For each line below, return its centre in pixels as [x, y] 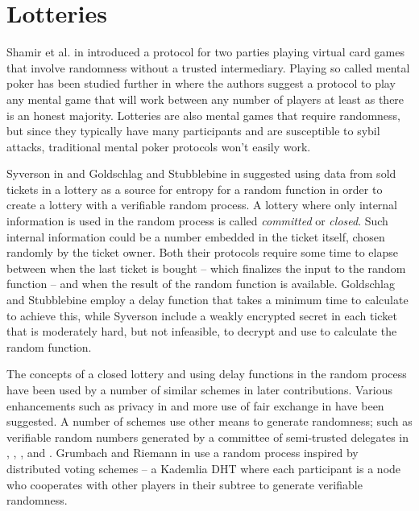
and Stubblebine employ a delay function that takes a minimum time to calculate [207, 300]
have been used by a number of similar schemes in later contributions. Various [199, 389]
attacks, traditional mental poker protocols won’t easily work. [159, 146]
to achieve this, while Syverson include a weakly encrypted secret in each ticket [202, 315]
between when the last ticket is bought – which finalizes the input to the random [206, 268]
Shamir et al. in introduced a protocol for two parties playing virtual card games [205, 52]
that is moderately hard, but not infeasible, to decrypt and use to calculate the [202, 331]
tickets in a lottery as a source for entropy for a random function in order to [195, 189]
